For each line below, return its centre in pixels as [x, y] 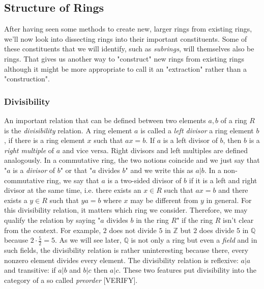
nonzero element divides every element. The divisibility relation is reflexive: [121, 260]
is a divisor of [34, 170]
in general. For [229, 200]
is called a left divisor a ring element [197, 130]
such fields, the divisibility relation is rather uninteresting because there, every [126, 250]
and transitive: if [30, 270]
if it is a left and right [223, 180]
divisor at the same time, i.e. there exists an [73, 190]
